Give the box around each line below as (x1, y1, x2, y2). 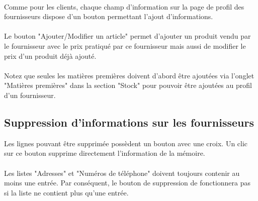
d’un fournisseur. (4, 89, 56, 100)
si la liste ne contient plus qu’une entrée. (4, 187, 129, 197)
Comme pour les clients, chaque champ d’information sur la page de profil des (4, 1, 244, 12)
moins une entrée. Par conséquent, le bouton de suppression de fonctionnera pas (4, 177, 251, 188)
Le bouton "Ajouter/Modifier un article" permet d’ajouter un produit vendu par (4, 31, 251, 41)
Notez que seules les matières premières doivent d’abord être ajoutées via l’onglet (4, 70, 254, 80)
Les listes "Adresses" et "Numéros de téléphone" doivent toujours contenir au (4, 167, 240, 178)
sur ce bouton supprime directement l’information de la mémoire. (4, 148, 205, 158)
